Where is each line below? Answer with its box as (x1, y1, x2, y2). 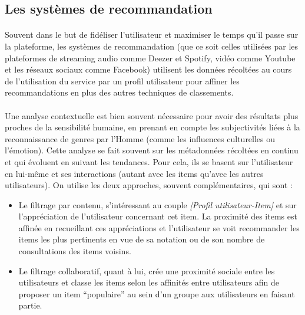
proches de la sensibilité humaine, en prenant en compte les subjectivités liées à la (5, 121, 300, 133)
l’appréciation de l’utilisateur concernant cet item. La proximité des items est (18, 210, 297, 222)
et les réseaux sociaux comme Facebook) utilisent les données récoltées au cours (5, 63, 292, 76)
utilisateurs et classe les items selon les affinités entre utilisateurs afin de (18, 276, 280, 288)
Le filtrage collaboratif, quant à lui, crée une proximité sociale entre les (18, 264, 275, 277)
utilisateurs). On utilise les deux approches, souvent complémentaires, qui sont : (5, 179, 293, 191)
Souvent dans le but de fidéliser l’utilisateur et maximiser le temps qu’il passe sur (5, 28, 299, 41)
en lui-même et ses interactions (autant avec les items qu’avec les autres (5, 167, 264, 179)
